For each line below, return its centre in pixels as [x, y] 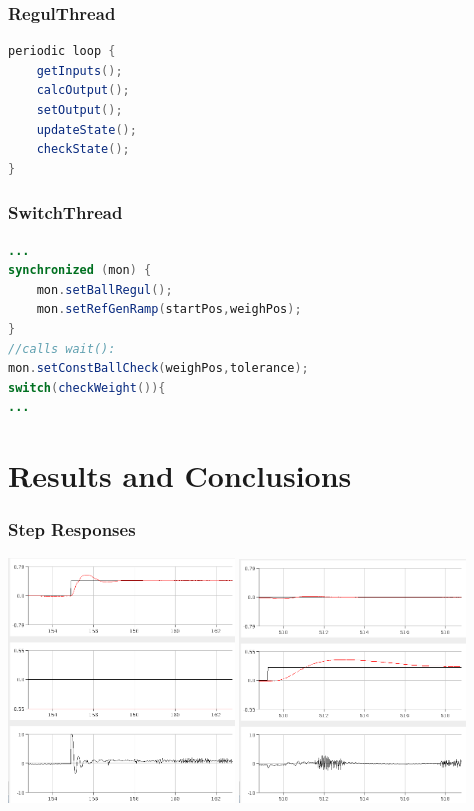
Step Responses [72, 529]
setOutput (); [79, 110]
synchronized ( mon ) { [80, 270]
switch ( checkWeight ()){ [87, 387]
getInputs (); [79, 70]
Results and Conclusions [180, 475]
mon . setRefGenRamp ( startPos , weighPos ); [169, 309]
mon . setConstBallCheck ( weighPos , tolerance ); [158, 368]
